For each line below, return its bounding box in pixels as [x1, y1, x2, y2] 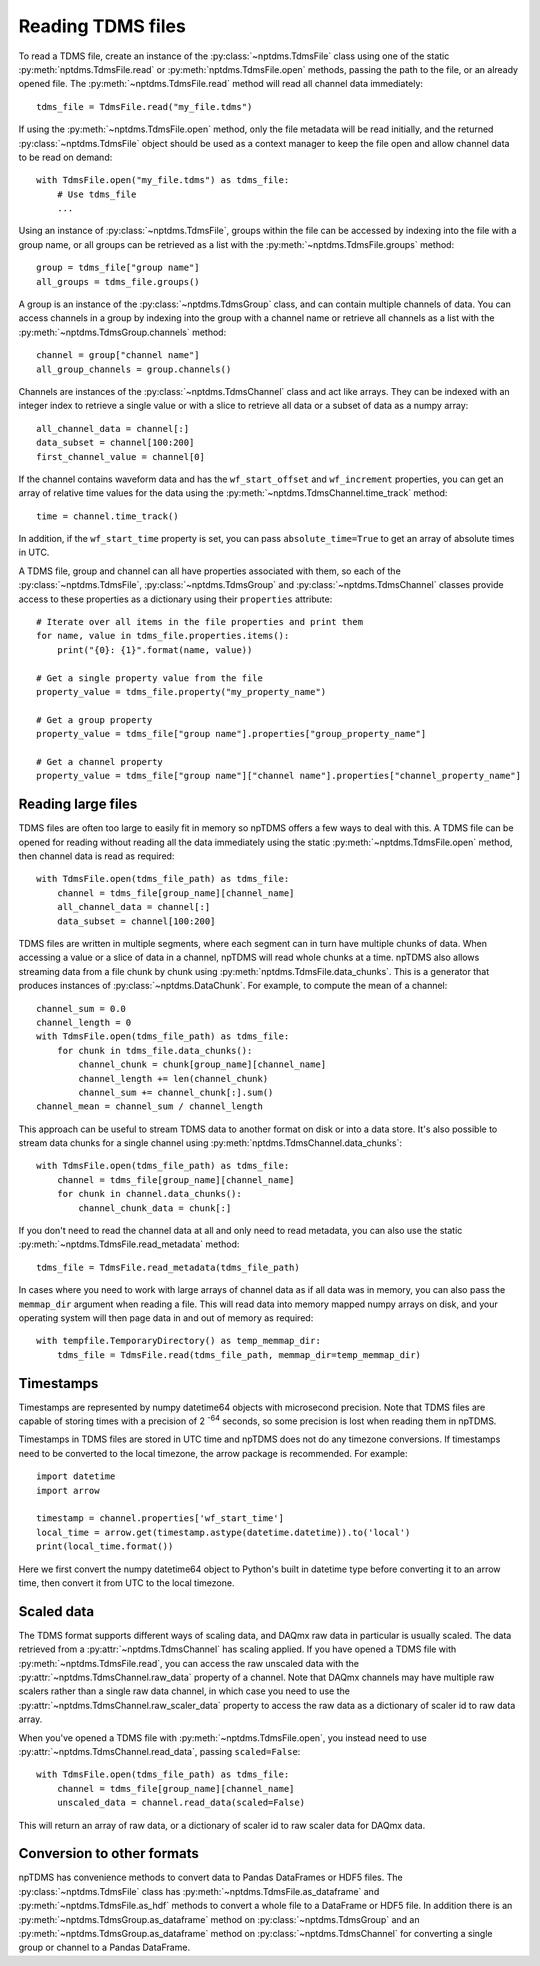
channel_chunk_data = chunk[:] [78, 1202, 232, 1214]
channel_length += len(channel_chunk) [78, 1073, 269, 1084]
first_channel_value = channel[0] [36, 451, 205, 462]
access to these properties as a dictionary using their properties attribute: [18, 593, 333, 605]
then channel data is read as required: [18, 850, 175, 862]
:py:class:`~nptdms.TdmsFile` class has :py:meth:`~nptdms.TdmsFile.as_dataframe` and [18, 1885, 380, 1897]
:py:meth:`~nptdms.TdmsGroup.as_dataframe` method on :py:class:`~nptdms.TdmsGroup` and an [18, 1913, 420, 1925]
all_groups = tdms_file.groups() [36, 276, 200, 287]
